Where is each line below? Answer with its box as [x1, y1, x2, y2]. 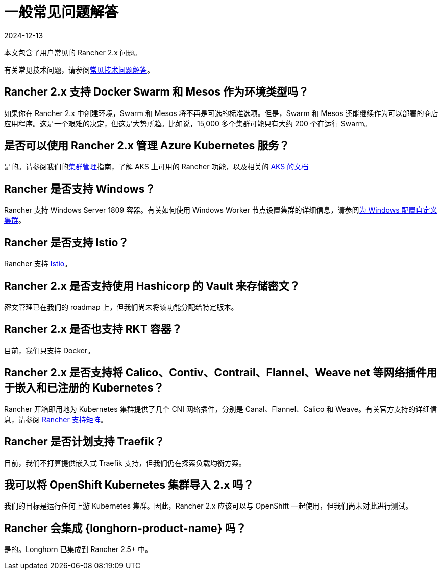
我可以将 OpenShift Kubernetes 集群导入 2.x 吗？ [4, 478, 254, 491]
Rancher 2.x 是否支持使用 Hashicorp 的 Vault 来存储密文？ [4, 279, 300, 292]
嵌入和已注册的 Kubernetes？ [14, 381, 164, 395]
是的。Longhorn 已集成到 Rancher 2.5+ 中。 [4, 545, 153, 554]
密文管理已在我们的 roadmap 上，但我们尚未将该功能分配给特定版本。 [4, 302, 238, 311]
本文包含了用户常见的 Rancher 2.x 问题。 [4, 48, 141, 57]
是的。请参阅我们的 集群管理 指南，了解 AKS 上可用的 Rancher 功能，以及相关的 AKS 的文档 [4, 162, 309, 171]
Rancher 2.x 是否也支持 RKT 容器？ [4, 323, 182, 336]
